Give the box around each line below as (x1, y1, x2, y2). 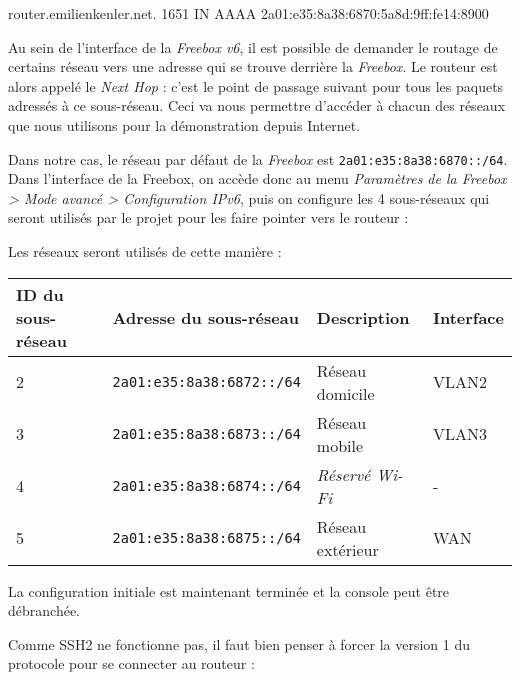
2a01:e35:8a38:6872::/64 (112, 373, 301, 390)
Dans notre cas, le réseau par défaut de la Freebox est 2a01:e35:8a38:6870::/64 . (8, 148, 508, 169)
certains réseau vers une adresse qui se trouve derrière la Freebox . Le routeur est (8, 56, 498, 77)
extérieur (316, 537, 379, 561)
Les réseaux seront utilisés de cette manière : (8, 241, 282, 261)
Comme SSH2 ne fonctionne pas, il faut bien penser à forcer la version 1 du (8, 633, 470, 654)
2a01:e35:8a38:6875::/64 (112, 529, 301, 546)
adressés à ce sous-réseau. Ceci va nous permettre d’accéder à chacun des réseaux (8, 95, 506, 116)
